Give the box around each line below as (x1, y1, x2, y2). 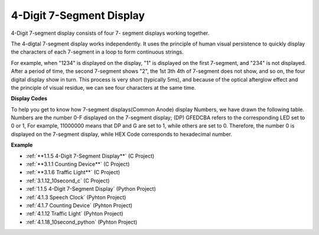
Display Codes (11, 95, 47, 102)
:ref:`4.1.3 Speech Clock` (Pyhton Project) (25, 194, 126, 201)
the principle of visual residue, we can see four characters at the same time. (11, 84, 196, 91)
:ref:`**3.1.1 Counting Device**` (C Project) (25, 161, 130, 168)
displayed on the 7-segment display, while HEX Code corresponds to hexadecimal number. (11, 130, 233, 138)
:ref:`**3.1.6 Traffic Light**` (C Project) (25, 169, 121, 176)
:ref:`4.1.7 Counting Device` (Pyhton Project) (25, 201, 133, 209)
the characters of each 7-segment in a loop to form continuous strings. (11, 48, 184, 56)
